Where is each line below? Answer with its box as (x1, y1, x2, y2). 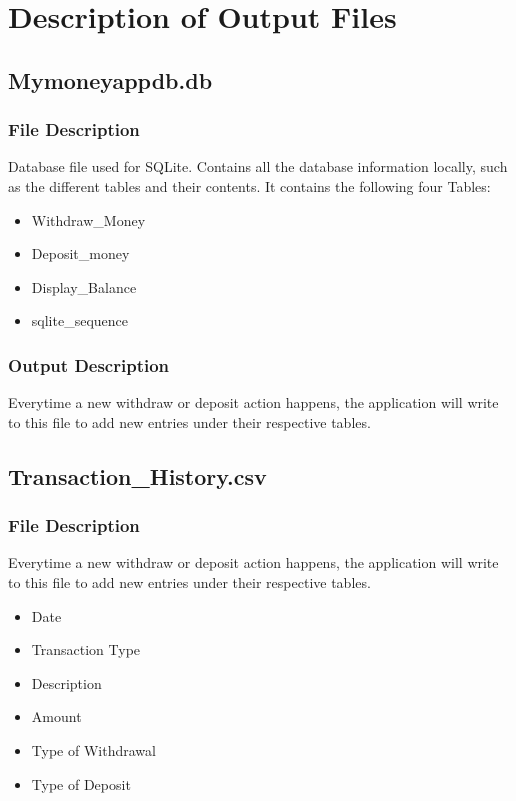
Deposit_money (31, 243, 130, 264)
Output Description (8, 352, 170, 377)
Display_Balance (31, 276, 137, 297)
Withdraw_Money (31, 209, 146, 230)
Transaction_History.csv (8, 460, 267, 491)
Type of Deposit (31, 773, 131, 794)
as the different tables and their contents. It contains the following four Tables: (8, 175, 491, 196)
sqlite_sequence (31, 310, 128, 331)
